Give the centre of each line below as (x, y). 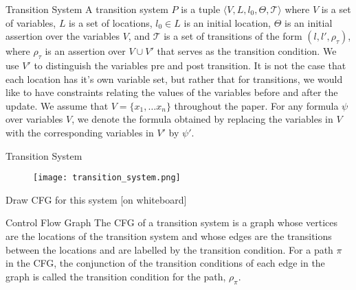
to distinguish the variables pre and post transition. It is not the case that (190, 65)
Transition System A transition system (87, 9)
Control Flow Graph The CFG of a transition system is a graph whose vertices (172, 222)
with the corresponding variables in (80, 132)
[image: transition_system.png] (107, 178)
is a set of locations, (111, 22)
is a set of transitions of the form (233, 36)
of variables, (31, 22)
